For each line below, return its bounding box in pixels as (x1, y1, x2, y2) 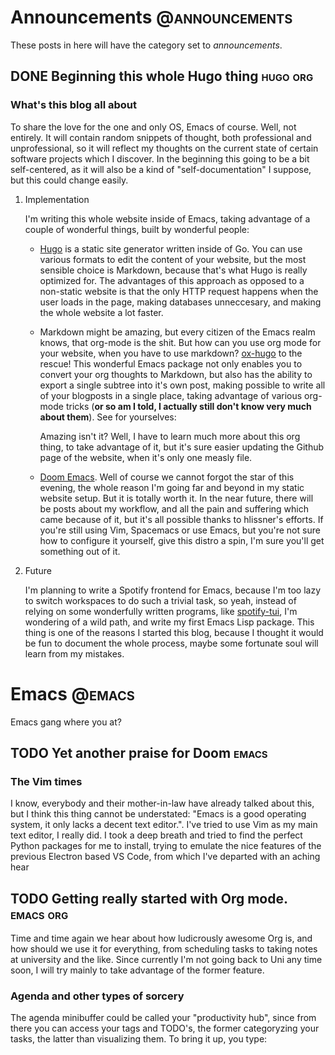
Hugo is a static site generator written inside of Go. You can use (39, 242, 303, 255)
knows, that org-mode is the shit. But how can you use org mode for (39, 336, 322, 348)
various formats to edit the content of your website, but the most (39, 253, 307, 265)
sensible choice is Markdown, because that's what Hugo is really (39, 264, 308, 276)
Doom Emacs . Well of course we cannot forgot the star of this (39, 471, 295, 483)
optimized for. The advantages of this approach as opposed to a (39, 274, 305, 286)
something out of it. (39, 545, 121, 557)
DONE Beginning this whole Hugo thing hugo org (10, 68, 314, 85)
